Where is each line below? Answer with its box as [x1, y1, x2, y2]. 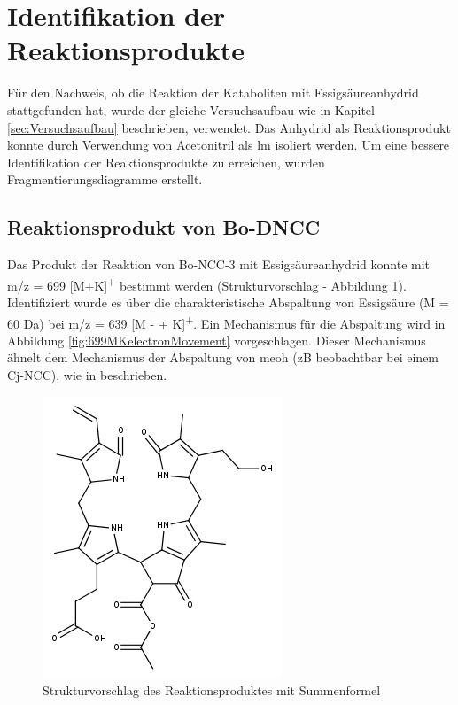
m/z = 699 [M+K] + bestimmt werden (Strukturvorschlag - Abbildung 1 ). [7, 273, 407, 294]
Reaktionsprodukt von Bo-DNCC [7, 213, 321, 241]
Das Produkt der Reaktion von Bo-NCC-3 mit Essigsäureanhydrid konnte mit [7, 255, 431, 274]
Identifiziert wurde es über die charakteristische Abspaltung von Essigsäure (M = [7, 292, 449, 311]
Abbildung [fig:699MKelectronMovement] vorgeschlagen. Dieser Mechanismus [7, 330, 426, 349]
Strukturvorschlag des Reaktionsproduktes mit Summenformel [43, 681, 381, 700]
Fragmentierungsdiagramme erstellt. [7, 170, 203, 189]
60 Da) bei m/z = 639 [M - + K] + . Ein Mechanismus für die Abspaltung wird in [7, 311, 446, 332]
